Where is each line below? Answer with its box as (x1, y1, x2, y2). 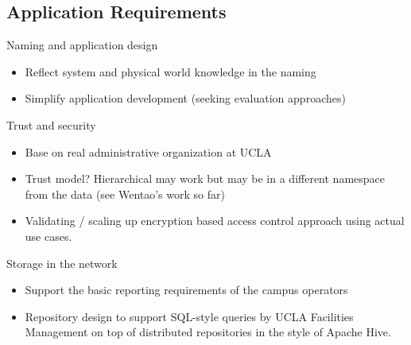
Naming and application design (6, 37, 158, 53)
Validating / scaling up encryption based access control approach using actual (25, 212, 405, 229)
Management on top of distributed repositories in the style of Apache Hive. (25, 324, 391, 340)
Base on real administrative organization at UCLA (25, 143, 272, 160)
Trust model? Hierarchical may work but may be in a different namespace (25, 170, 385, 187)
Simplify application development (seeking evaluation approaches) (25, 90, 346, 107)
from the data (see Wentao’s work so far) (25, 185, 225, 202)
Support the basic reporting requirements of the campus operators (25, 281, 348, 298)
